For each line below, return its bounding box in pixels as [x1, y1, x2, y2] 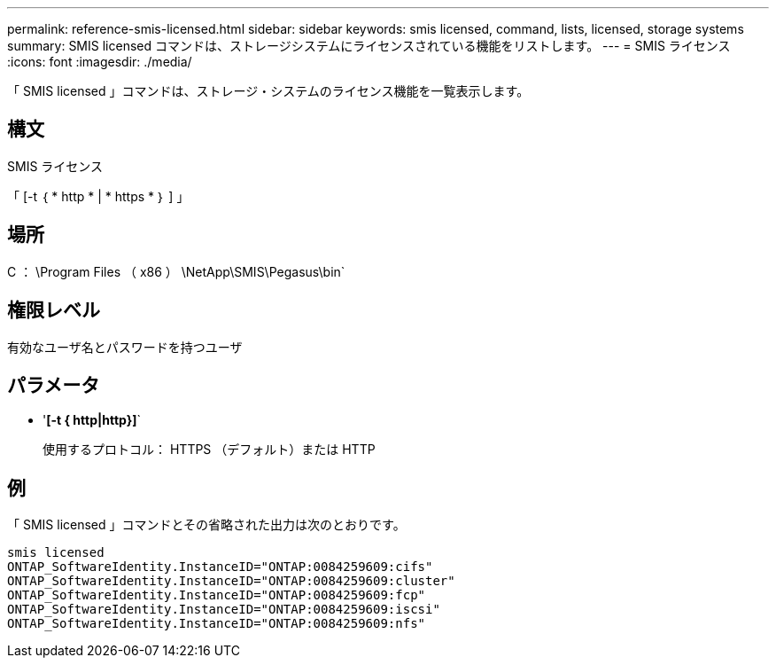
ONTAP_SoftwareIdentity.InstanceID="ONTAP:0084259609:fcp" [7, 588, 426, 603]
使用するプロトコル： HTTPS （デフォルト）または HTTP [43, 442, 376, 458]
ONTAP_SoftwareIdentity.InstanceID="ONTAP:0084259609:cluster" [7, 574, 455, 589]
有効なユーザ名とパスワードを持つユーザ [7, 339, 243, 355]
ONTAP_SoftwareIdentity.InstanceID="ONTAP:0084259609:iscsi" [7, 602, 440, 617]
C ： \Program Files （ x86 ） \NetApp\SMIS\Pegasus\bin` [7, 263, 345, 279]
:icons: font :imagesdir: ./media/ [7, 54, 192, 69]
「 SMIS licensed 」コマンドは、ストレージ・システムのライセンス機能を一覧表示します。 [7, 83, 530, 98]
